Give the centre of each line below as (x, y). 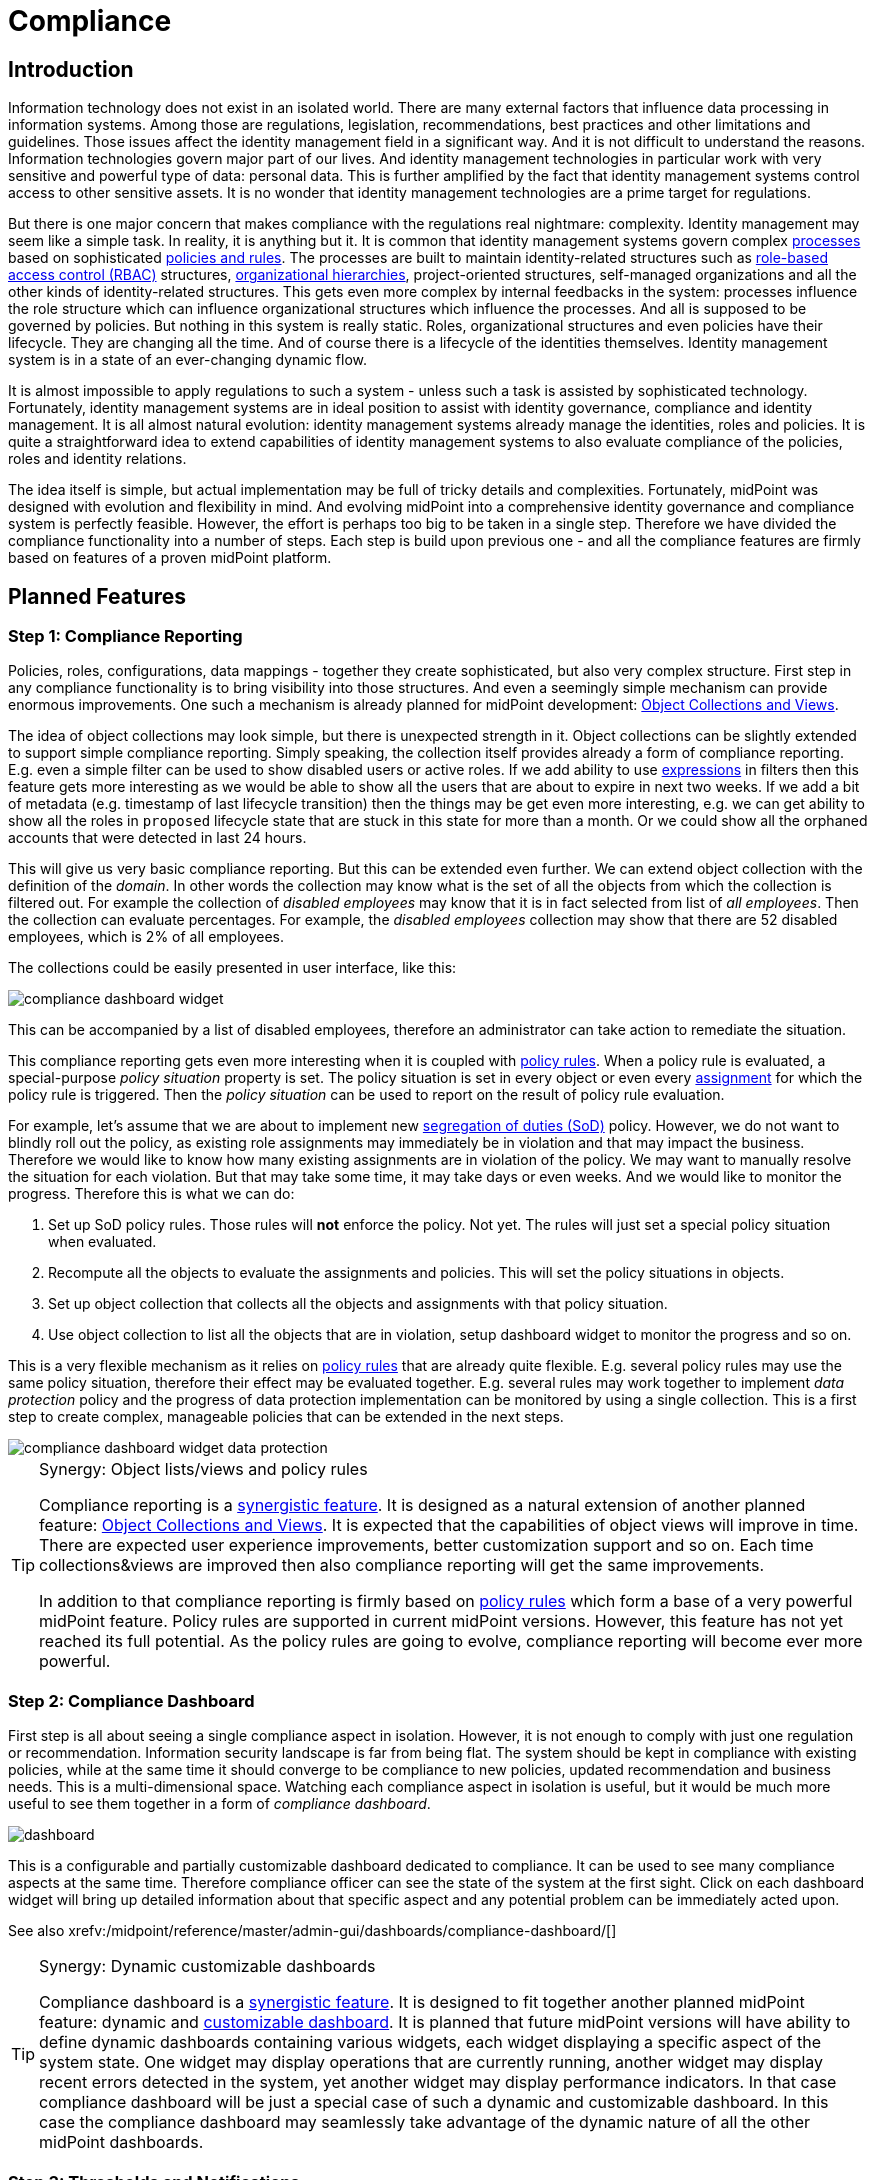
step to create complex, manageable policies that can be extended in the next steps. (286, 1417)
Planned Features (97, 596)
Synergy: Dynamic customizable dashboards (207, 1966)
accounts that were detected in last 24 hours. (157, 838)
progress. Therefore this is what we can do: (151, 1194)
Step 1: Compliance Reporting (125, 636)
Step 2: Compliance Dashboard (131, 1700)
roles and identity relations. (97, 459)
